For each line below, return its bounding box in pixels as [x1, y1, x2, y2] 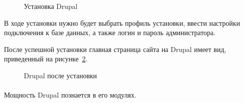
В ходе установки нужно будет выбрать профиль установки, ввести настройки [4, 17, 240, 28]
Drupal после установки [24, 70, 97, 80]
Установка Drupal [24, 1, 78, 11]
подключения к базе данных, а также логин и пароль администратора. [4, 27, 216, 38]
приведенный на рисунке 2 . [4, 53, 88, 64]
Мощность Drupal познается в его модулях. [4, 90, 136, 100]
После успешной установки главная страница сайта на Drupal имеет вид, [4, 44, 226, 54]
